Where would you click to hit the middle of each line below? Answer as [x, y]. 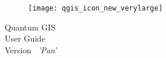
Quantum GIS [30, 27]
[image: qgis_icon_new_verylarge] [96, 8]
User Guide [25, 38]
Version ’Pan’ [31, 50]
